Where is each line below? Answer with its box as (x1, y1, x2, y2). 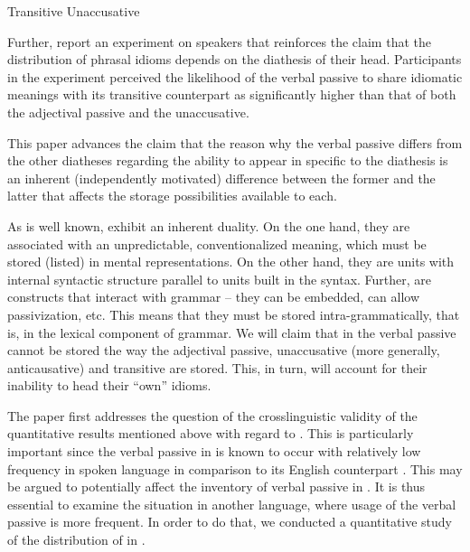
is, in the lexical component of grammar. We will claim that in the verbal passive (7, 323, 456, 341)
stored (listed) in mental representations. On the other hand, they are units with (7, 252, 455, 271)
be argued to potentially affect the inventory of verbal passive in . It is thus (7, 477, 426, 496)
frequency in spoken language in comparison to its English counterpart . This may (7, 459, 463, 478)
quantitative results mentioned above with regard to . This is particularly (7, 424, 414, 443)
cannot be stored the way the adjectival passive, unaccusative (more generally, (7, 341, 440, 360)
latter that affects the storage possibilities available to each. (7, 186, 337, 205)
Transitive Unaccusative (7, 2, 140, 20)
